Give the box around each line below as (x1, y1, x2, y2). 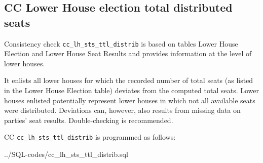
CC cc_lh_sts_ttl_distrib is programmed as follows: (4, 132, 176, 142)
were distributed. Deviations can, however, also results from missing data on (4, 105, 241, 115)
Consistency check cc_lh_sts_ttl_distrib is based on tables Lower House (4, 38, 238, 49)
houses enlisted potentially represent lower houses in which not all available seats (4, 95, 255, 105)
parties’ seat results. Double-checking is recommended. (4, 114, 173, 125)
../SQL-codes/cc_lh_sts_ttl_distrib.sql (4, 149, 128, 159)
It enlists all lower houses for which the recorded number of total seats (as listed (4, 75, 253, 86)
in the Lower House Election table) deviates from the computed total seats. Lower (4, 85, 259, 96)
